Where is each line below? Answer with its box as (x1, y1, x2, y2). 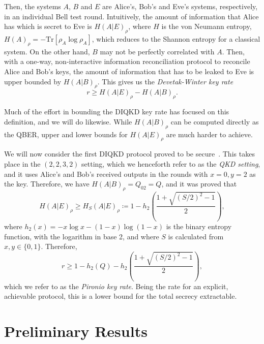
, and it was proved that (161, 178, 237, 189)
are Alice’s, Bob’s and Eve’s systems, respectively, (102, 1, 258, 11)
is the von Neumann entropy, (161, 21, 252, 32)
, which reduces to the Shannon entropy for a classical (92, 33, 260, 44)
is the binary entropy (166, 221, 232, 231)
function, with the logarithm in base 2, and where (4, 231, 159, 241)
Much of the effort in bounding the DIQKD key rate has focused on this (4, 106, 229, 117)
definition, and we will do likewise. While (4, 116, 132, 127)
